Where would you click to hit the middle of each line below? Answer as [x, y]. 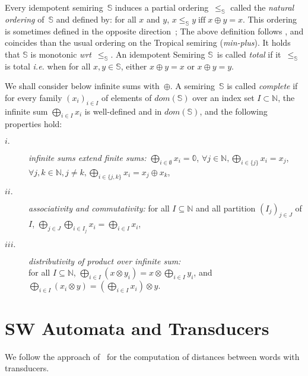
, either [134, 66]
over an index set [223, 97]
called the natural [262, 7]
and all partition [226, 208]
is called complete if [262, 86]
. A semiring [192, 86]
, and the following [234, 111]
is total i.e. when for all [48, 66]
